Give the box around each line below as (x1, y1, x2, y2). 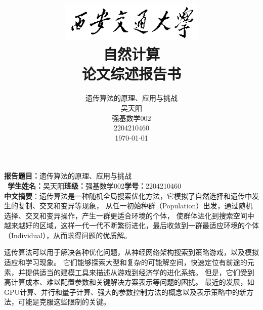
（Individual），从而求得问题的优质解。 (4, 230, 131, 240)
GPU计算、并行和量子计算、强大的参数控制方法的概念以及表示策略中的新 (4, 286, 247, 297)
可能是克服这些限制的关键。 (18, 296, 110, 307)
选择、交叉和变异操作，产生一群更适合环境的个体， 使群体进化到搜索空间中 (4, 210, 254, 220)
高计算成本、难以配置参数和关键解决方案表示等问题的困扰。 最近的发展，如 (4, 277, 254, 287)
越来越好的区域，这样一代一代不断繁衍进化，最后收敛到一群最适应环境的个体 (4, 220, 259, 231)
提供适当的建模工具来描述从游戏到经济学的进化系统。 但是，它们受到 (25, 267, 254, 277)
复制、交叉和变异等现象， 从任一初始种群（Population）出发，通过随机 (18, 200, 253, 211)
